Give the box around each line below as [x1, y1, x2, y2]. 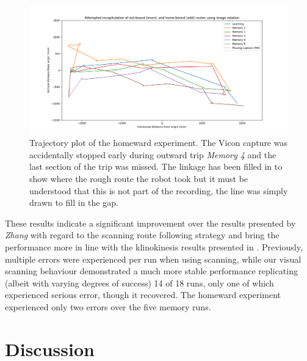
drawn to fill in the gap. [29, 196, 118, 209]
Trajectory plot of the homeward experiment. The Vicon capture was [29, 136, 287, 149]
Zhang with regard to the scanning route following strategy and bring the [5, 228, 280, 241]
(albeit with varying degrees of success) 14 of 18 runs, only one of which [5, 276, 274, 289]
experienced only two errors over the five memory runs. [5, 300, 211, 313]
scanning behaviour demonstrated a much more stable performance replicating [5, 264, 298, 277]
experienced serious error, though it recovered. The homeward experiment [5, 288, 281, 301]
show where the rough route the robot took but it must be [29, 172, 248, 184]
